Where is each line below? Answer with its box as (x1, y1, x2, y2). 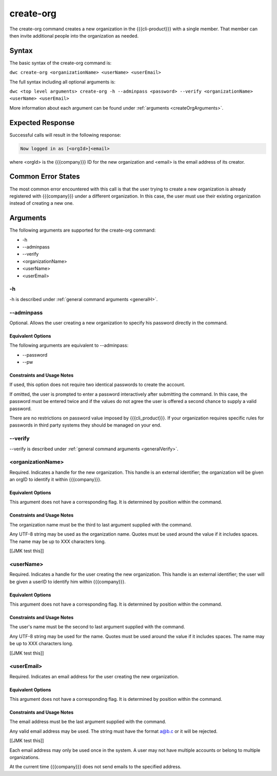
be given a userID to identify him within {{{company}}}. (9, 578, 126, 585)
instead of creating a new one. (9, 200, 74, 206)
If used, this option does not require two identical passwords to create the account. (9, 381, 186, 388)
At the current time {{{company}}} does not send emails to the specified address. (9, 764, 182, 770)
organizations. (9, 754, 40, 760)
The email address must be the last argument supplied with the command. (9, 718, 167, 725)
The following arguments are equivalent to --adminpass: (9, 342, 129, 348)
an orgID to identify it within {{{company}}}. (9, 477, 102, 483)
